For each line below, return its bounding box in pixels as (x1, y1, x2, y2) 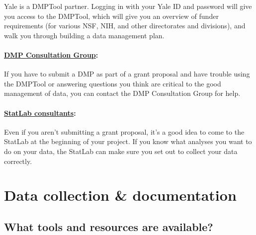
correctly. (4, 156, 32, 166)
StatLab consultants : (4, 107, 76, 118)
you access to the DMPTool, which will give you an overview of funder (4, 10, 219, 21)
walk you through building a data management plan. (4, 30, 165, 40)
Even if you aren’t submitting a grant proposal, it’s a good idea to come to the (4, 126, 245, 137)
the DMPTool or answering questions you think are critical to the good (4, 78, 221, 88)
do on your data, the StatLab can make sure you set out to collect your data (4, 146, 238, 156)
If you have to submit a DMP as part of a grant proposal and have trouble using (4, 69, 250, 79)
